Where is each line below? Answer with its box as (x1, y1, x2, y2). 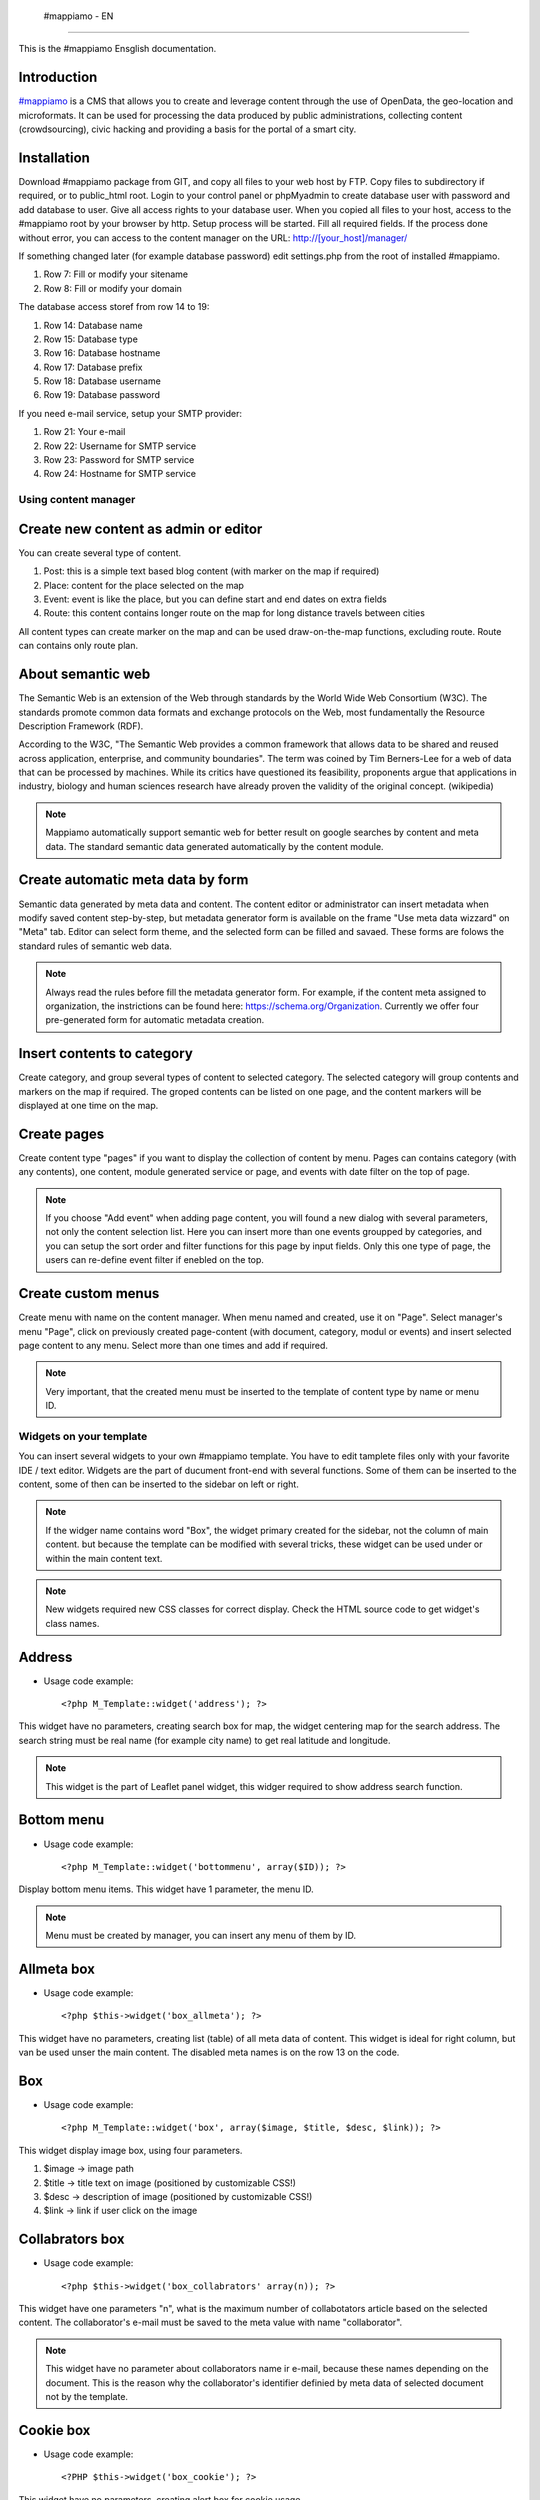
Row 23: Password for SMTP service (43, 454, 195, 466)
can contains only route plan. (18, 640, 139, 652)
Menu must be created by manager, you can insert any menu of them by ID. (45, 1930, 357, 1942)
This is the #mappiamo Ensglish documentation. (18, 43, 217, 55)
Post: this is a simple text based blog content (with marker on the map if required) (43, 565, 380, 577)
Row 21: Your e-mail (43, 426, 126, 438)
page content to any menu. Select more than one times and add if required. (18, 1339, 329, 1351)
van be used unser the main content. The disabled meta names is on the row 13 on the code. (18, 2046, 400, 2059)
